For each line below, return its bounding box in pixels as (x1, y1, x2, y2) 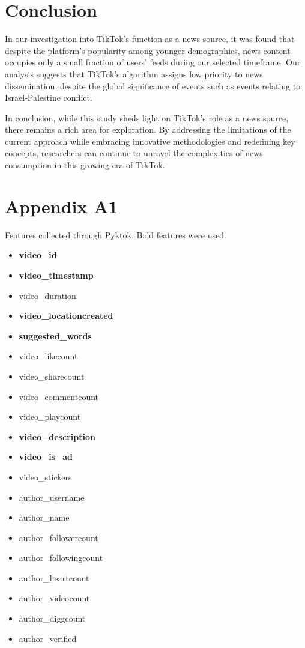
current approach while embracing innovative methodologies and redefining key (5, 135, 295, 147)
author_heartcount (19, 571, 89, 584)
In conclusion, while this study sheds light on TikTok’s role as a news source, (5, 111, 289, 124)
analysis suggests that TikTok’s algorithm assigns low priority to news (5, 67, 263, 80)
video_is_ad (19, 450, 73, 463)
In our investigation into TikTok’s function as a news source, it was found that (5, 32, 295, 45)
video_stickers (19, 470, 72, 483)
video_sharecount (19, 369, 85, 382)
